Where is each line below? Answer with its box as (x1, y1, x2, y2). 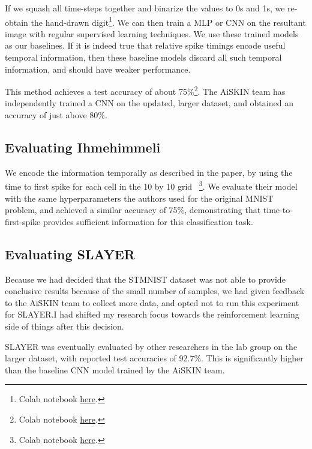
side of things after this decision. (5, 320, 124, 333)
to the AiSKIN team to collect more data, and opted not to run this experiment (5, 296, 299, 309)
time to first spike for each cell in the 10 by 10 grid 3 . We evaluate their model (5, 178, 298, 193)
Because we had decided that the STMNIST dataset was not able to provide (5, 273, 286, 285)
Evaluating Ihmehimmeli (5, 138, 161, 157)
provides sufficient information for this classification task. (43, 215, 253, 228)
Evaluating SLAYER (5, 244, 135, 263)
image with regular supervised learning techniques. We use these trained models (5, 27, 299, 40)
